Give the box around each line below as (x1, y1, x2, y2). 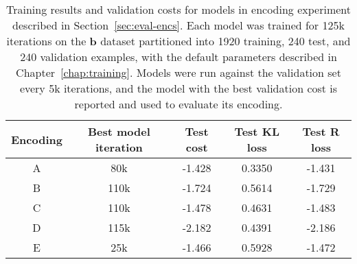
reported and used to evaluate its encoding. (74, 96, 283, 112)
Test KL (234, 123, 280, 139)
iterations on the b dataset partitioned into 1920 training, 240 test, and (6, 33, 351, 49)
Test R (302, 123, 340, 139)
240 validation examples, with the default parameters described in (20, 49, 337, 64)
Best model (87, 123, 150, 139)
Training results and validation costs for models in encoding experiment (6, 1, 351, 17)
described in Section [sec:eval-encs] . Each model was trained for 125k (12, 17, 345, 33)
